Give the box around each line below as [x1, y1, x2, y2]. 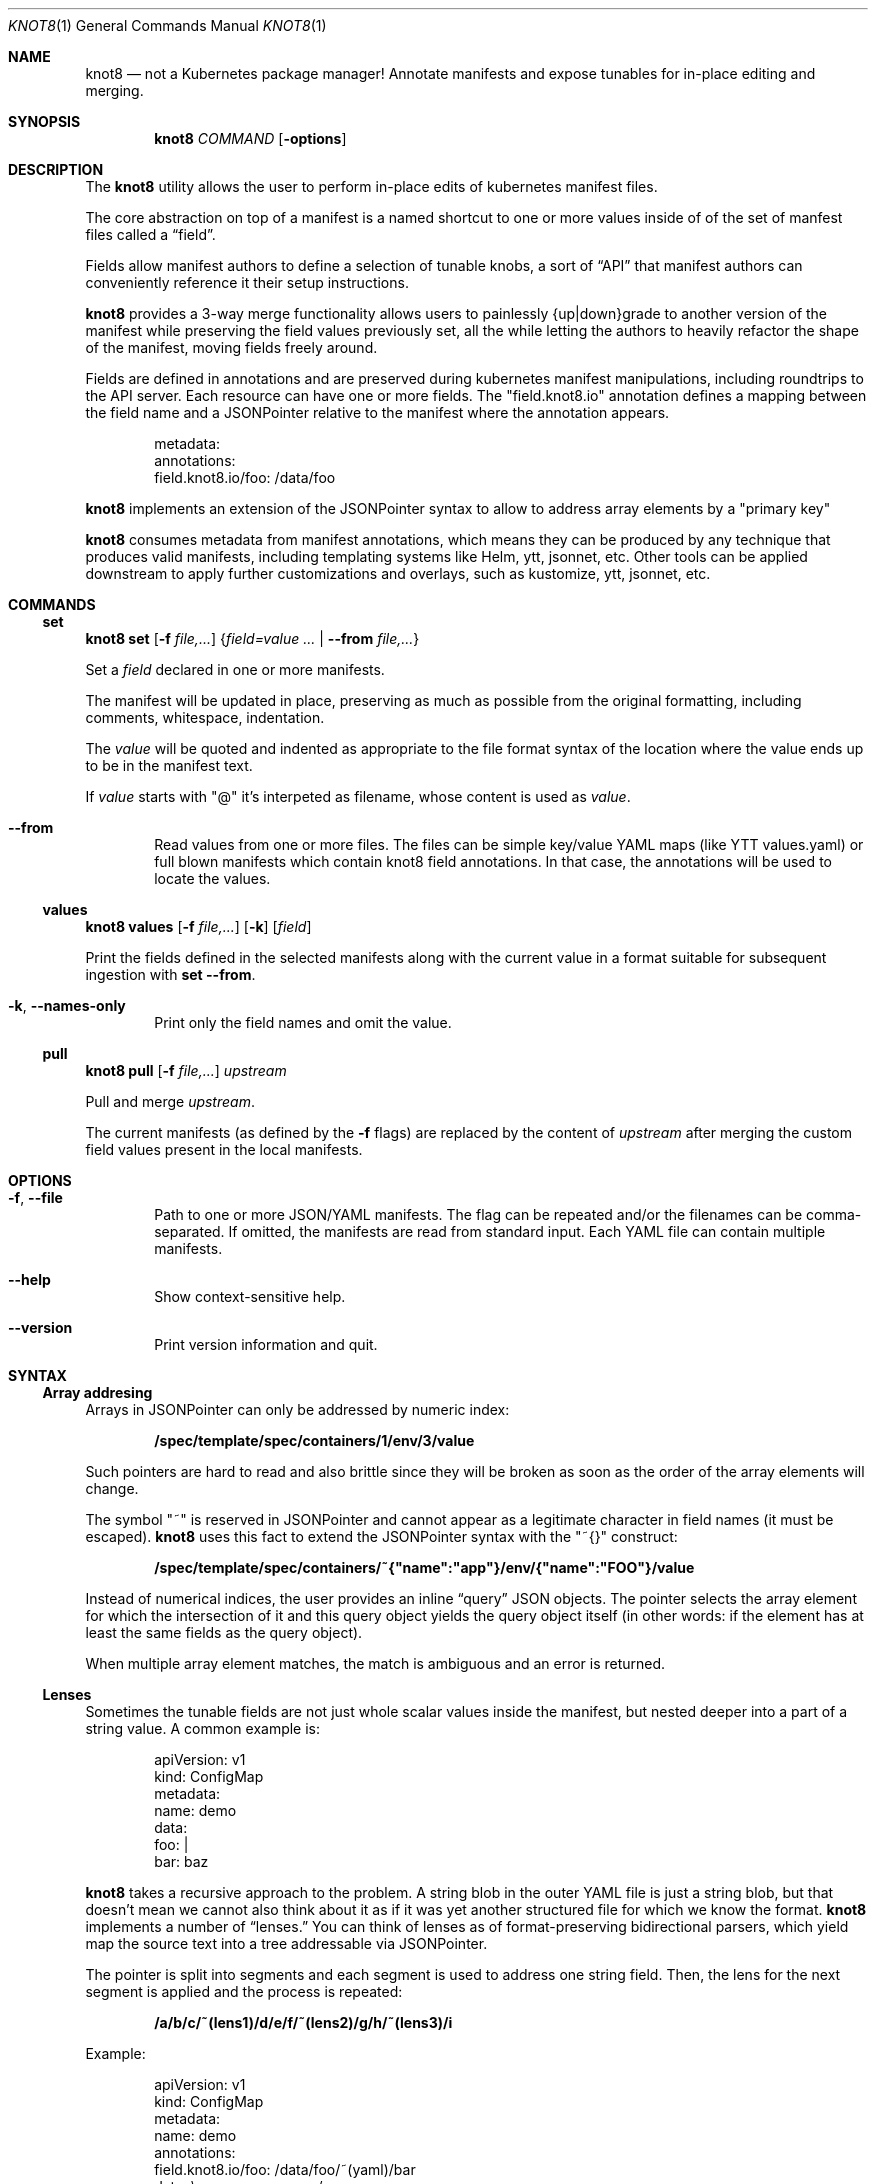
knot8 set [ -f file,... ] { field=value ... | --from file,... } [85, 630, 420, 647]
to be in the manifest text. [85, 757, 253, 774]
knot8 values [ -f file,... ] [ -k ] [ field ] [85, 918, 312, 935]
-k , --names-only [8, 997, 126, 1014]
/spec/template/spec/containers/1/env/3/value [154, 1432, 475, 1449]
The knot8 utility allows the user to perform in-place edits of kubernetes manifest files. [85, 178, 658, 195]
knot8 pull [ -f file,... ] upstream [85, 1062, 287, 1079]
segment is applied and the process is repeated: [85, 1983, 403, 2000]
